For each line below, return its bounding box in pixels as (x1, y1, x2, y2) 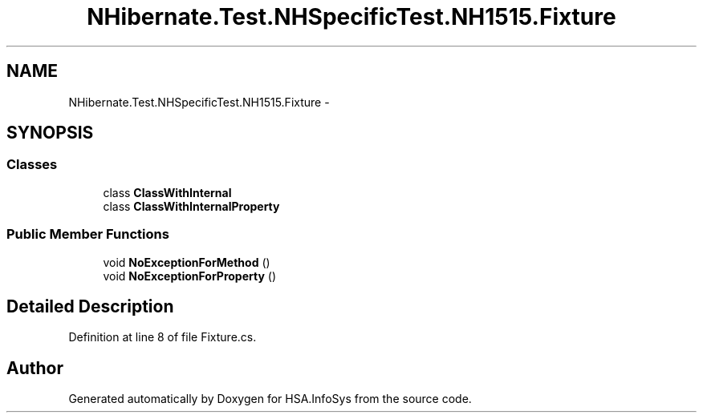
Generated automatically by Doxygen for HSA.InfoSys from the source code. (68, 392, 472, 406)
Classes (6, 156, 58, 173)
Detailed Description (6, 296, 174, 316)
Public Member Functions (6, 226, 169, 243)
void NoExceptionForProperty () (103, 268, 277, 283)
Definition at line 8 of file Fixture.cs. (68, 330, 257, 344)
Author (6, 357, 63, 378)
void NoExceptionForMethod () (103, 255, 270, 269)
